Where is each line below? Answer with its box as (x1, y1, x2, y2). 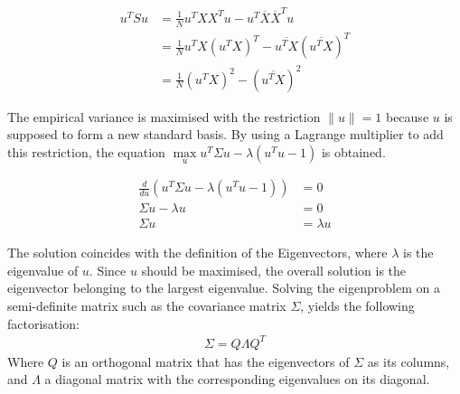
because (385, 107, 429, 126)
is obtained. (321, 142, 386, 161)
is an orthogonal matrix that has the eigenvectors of (61, 352, 350, 371)
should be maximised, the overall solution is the (141, 260, 407, 279)
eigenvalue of (7, 260, 79, 279)
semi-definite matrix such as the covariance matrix (7, 295, 286, 314)
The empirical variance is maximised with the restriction (7, 107, 321, 126)
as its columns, (367, 352, 450, 371)
